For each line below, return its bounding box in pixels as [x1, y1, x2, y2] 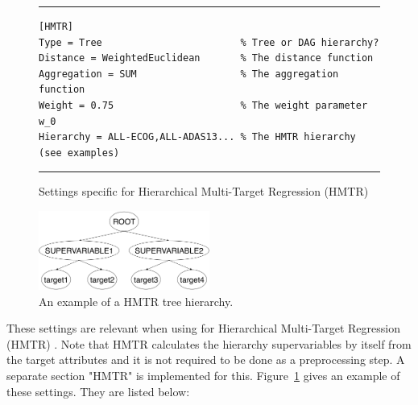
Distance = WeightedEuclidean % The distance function [39, 52, 374, 64]
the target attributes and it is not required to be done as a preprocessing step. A [6, 351, 405, 368]
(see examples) [39, 147, 120, 159]
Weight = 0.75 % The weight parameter [39, 99, 368, 111]
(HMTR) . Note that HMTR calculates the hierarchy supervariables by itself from [6, 335, 412, 352]
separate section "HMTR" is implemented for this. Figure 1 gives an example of [6, 367, 400, 384]
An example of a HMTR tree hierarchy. [39, 292, 234, 309]
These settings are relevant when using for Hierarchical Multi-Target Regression [6, 320, 400, 337]
